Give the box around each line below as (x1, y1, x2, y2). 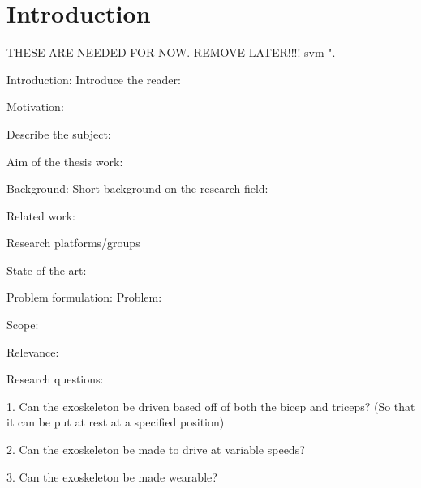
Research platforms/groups (6, 234, 140, 251)
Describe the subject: (6, 125, 111, 142)
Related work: (6, 207, 76, 224)
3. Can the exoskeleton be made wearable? (6, 468, 217, 485)
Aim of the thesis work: (6, 152, 123, 169)
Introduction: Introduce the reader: (6, 71, 181, 88)
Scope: (6, 316, 39, 333)
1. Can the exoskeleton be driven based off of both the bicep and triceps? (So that (6, 397, 415, 414)
